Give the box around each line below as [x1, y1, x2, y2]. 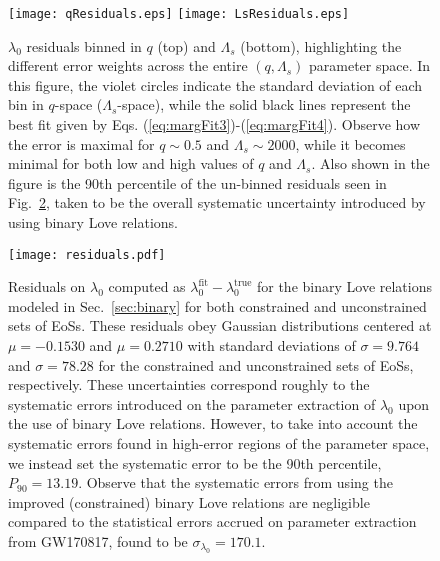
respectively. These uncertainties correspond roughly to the [8, 374, 370, 395]
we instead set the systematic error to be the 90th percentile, [8, 452, 382, 473]
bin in [8, 94, 44, 115]
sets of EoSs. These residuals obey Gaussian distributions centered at [8, 315, 432, 336]
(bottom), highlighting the [240, 35, 402, 56]
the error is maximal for [8, 133, 155, 154]
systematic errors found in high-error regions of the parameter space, [8, 433, 430, 453]
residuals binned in [26, 35, 142, 56]
